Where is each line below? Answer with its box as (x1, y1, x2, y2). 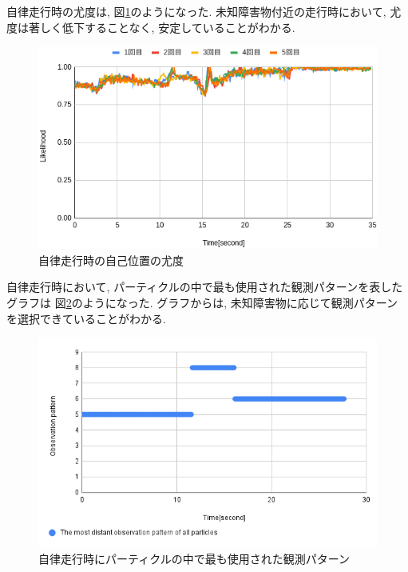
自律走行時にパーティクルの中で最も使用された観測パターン (38, 550, 351, 566)
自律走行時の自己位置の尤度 (38, 251, 184, 268)
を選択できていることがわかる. (6, 310, 166, 326)
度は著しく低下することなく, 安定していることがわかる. (6, 18, 295, 35)
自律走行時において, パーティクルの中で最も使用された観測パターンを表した (6, 278, 403, 295)
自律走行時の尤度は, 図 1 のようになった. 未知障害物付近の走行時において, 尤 (6, 3, 402, 19)
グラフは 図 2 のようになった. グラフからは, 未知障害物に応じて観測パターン (6, 294, 398, 311)
